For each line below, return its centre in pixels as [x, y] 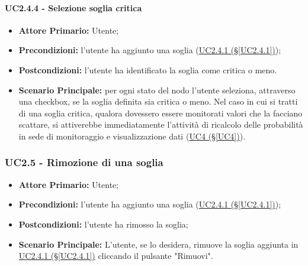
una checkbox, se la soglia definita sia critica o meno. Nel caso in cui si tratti [158, 101]
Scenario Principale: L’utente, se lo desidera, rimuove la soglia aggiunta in [158, 244]
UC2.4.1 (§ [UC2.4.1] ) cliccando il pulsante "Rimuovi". [116, 256]
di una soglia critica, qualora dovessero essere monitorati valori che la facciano [161, 113]
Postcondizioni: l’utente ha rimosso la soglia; [103, 224]
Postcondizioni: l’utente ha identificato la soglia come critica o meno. [148, 69]
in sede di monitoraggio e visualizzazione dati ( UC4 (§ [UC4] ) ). [132, 136]
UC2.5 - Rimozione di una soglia [84, 162]
